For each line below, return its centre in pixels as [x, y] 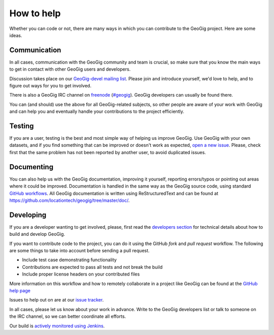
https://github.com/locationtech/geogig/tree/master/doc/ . [70, 200]
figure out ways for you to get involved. [50, 86]
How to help [35, 13]
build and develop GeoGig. [37, 234]
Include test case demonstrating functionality [69, 260]
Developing [28, 215]
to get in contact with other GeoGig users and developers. [70, 69]
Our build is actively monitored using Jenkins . [57, 326]
